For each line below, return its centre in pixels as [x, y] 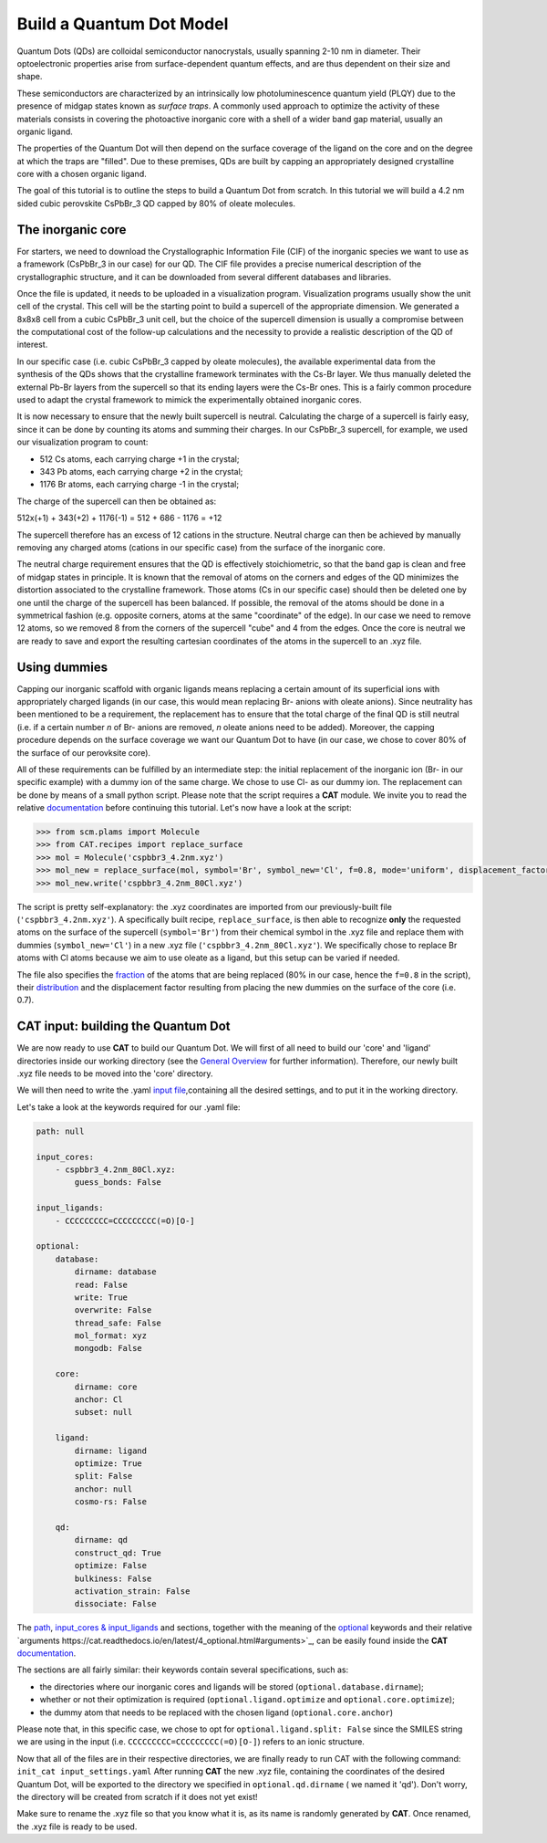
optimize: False [111, 1566]
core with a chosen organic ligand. [82, 174]
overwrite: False [113, 1310]
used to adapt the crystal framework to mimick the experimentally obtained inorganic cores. [189, 400]
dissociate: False [115, 1604]
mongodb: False [108, 1348]
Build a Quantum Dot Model [123, 24]
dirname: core [106, 1387]
